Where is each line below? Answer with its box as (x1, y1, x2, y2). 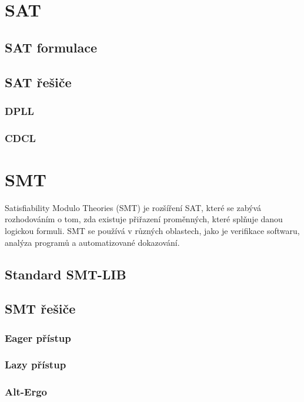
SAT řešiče (5, 73, 72, 91)
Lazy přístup (5, 357, 66, 372)
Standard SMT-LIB (5, 265, 126, 283)
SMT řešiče (5, 299, 76, 318)
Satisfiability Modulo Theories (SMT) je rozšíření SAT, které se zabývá (5, 201, 262, 213)
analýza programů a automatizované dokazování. (5, 236, 180, 248)
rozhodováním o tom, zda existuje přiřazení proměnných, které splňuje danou (5, 213, 283, 225)
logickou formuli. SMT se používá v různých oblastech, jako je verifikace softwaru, (5, 224, 300, 236)
